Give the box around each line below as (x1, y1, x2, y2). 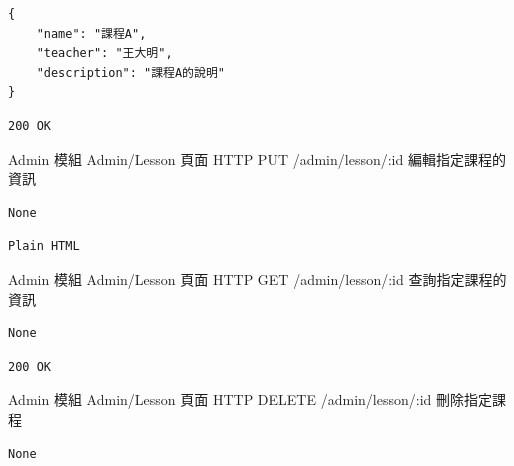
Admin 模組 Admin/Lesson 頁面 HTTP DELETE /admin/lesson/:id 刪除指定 (8, 389, 492, 410)
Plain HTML (8, 239, 80, 254)
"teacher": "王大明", (36, 46, 173, 61)
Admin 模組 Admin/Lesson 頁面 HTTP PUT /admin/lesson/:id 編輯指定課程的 (8, 148, 506, 169)
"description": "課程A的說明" (36, 65, 225, 80)
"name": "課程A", (36, 26, 147, 41)
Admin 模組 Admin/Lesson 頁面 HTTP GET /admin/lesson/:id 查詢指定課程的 (8, 268, 507, 289)
